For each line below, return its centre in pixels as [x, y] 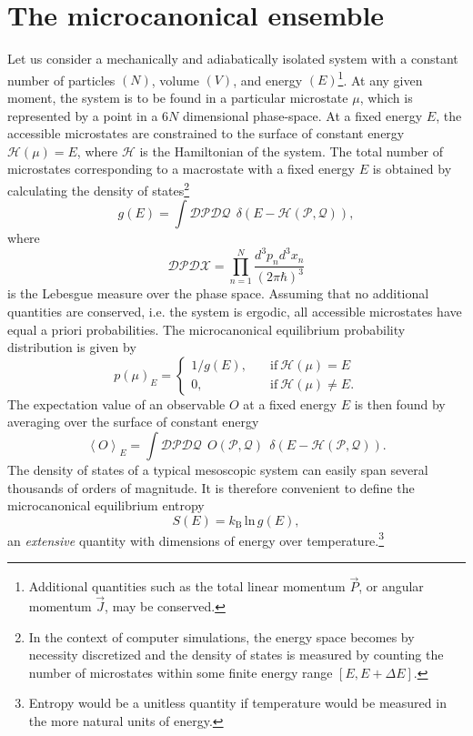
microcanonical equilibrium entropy [106, 505]
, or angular [391, 586]
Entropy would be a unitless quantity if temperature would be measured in [237, 703]
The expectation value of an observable [116, 403]
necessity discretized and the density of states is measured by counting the [236, 655]
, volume [175, 80]
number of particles [61, 80]
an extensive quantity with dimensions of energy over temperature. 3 [196, 539]
